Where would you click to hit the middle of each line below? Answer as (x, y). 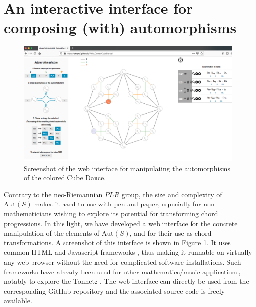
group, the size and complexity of (172, 194)
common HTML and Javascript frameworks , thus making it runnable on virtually (128, 252)
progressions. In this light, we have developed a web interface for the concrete (121, 223)
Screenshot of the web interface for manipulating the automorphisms (127, 168)
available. (18, 300)
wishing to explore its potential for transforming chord (136, 213)
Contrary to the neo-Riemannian (53, 194)
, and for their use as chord (171, 233)
